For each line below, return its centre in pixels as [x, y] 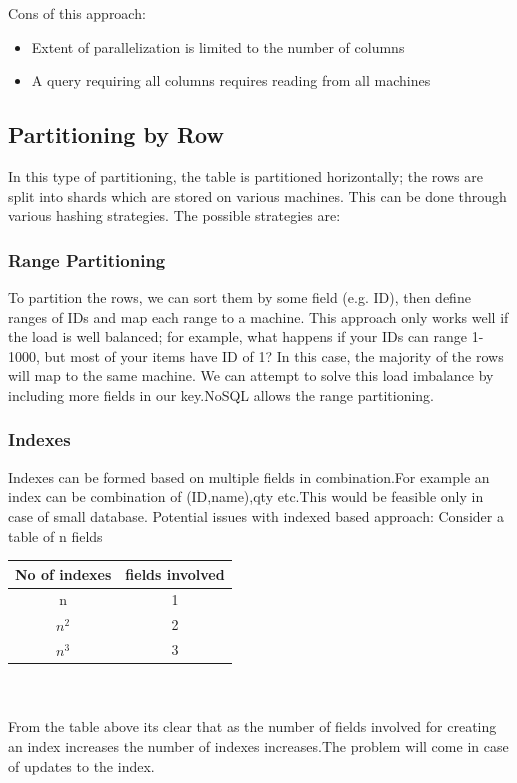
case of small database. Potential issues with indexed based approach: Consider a [256, 515]
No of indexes [63, 573]
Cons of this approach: [77, 13]
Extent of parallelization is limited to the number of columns [218, 46]
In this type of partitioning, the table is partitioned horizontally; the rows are [245, 175]
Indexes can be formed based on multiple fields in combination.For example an [249, 476]
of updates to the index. [81, 765]
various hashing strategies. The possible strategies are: [174, 215]
